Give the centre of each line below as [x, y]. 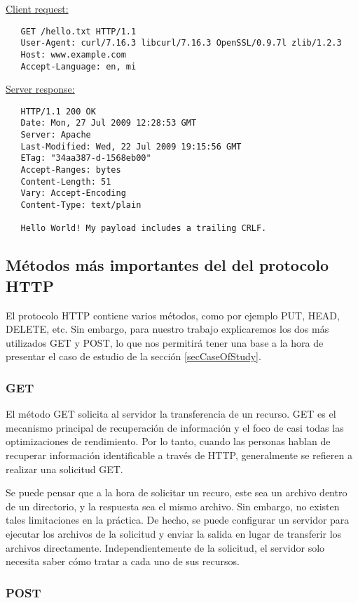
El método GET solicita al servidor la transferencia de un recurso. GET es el [171, 414]
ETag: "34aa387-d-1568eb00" [86, 158]
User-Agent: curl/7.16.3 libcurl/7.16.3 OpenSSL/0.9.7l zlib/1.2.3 [181, 43]
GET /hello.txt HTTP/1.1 [78, 31]
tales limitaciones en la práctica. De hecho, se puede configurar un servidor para [178, 520]
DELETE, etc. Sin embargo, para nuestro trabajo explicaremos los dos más [167, 329]
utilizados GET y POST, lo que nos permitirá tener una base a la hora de [165, 342]
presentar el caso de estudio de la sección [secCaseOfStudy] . [133, 356]
